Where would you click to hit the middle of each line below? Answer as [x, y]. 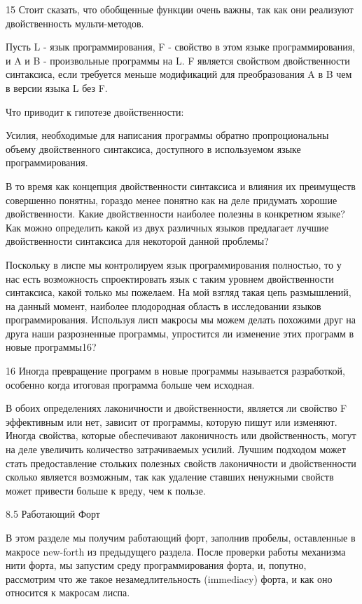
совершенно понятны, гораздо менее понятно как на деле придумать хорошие [172, 200]
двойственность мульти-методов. [75, 23]
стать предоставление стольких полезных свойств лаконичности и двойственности [181, 463]
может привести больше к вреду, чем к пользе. [106, 490]
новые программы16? [51, 347]
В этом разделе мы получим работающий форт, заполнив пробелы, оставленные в [181, 537]
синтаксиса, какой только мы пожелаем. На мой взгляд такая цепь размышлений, [179, 292]
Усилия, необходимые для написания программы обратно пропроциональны [167, 135]
